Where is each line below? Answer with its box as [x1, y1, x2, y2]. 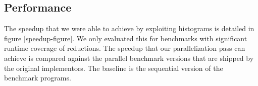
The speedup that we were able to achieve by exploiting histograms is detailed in [4, 23, 254, 34]
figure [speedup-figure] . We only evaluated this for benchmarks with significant [4, 33, 247, 43]
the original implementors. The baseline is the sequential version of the [4, 62, 223, 73]
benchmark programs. [4, 72, 71, 83]
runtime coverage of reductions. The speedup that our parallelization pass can [4, 43, 245, 53]
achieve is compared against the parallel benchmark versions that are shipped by [4, 52, 254, 63]
